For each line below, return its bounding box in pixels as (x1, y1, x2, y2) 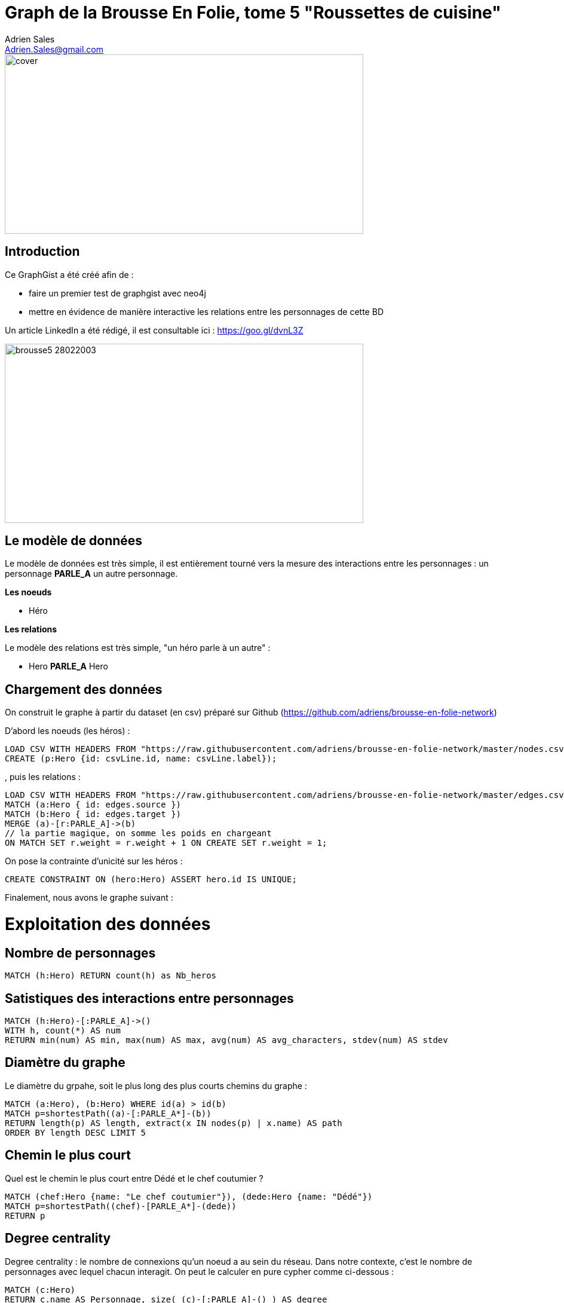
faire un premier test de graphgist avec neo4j (29, 287, 206, 298)
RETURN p (5, 1210, 45, 1221)
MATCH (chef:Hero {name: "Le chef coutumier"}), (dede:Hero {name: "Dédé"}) (5, 1191, 373, 1201)
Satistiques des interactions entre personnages (5, 990, 294, 1006)
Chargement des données (5, 681, 163, 697)
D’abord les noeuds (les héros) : (5, 726, 130, 736)
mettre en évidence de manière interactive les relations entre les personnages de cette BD (29, 306, 384, 317)
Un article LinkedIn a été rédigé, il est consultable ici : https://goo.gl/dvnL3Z (5, 325, 304, 335)
